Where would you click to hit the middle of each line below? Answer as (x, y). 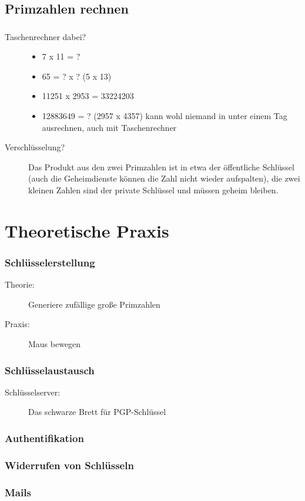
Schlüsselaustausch (50, 370)
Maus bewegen (55, 344)
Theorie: (20, 284)
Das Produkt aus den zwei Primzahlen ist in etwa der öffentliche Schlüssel (161, 167)
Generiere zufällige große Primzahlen (94, 304)
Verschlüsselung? (35, 147)
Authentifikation (44, 438)
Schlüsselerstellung (50, 262)
